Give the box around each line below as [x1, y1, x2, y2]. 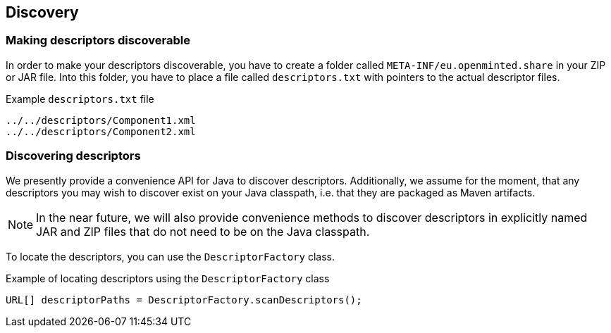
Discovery [6, 4, 79, 21]
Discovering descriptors [6, 149, 141, 163]
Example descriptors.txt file [6, 92, 154, 105]
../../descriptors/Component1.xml [6, 114, 196, 126]
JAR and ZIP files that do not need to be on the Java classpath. [36, 224, 370, 239]
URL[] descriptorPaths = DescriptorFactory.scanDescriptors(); [6, 294, 362, 306]
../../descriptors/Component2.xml [6, 125, 196, 137]
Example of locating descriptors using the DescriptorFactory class [6, 272, 330, 284]
